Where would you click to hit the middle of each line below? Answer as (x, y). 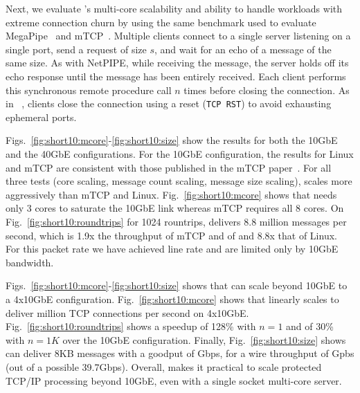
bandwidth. (30, 262)
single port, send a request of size (76, 49)
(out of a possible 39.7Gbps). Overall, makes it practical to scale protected (164, 366)
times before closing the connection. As (267, 90)
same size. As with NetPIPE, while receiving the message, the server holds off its (177, 63)
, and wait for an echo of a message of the (243, 49)
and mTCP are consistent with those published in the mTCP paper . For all (169, 167)
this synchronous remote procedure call (89, 90)
